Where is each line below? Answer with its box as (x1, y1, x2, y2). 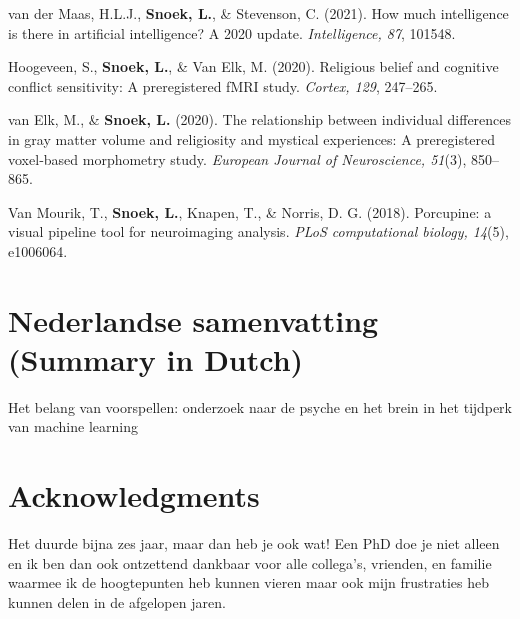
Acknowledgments (8, 475, 260, 516)
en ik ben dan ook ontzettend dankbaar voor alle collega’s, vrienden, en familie (8, 552, 492, 573)
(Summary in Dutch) (8, 338, 304, 379)
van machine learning (8, 416, 138, 437)
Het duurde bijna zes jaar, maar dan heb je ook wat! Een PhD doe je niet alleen (8, 533, 500, 554)
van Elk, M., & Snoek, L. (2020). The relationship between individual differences (8, 109, 512, 130)
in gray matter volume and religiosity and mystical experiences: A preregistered (8, 128, 496, 149)
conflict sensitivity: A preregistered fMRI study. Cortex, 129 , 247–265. (8, 75, 438, 96)
